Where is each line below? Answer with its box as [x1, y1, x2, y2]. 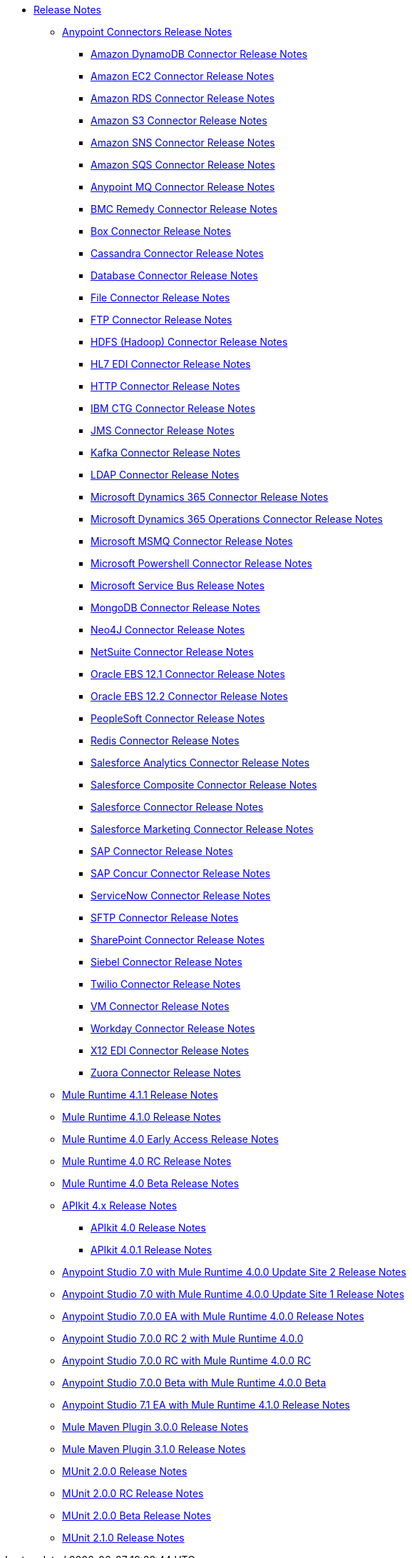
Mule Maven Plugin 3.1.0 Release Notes [62, 1443, 246, 1455]
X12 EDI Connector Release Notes [91, 1044, 249, 1057]
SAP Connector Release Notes [91, 845, 233, 857]
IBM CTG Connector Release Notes [91, 402, 256, 414]
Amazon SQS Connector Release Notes [91, 159, 275, 171]
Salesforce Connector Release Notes [91, 801, 264, 813]
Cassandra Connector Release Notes [91, 247, 264, 259]
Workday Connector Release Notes [91, 1022, 255, 1034]
